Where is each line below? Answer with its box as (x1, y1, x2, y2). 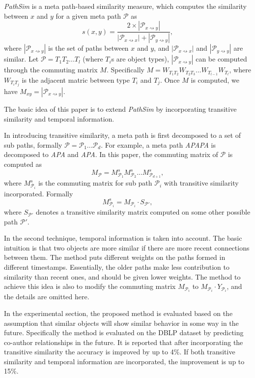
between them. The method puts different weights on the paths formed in (4, 252, 226, 262)
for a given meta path (56, 10, 121, 21)
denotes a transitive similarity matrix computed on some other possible (36, 207, 251, 217)
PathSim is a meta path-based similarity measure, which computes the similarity (4, 1, 247, 11)
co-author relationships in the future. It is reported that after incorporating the (4, 337, 243, 347)
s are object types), (111, 54, 169, 64)
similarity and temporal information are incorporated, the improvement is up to (4, 356, 245, 366)
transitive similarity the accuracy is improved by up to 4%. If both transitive (4, 346, 235, 357)
